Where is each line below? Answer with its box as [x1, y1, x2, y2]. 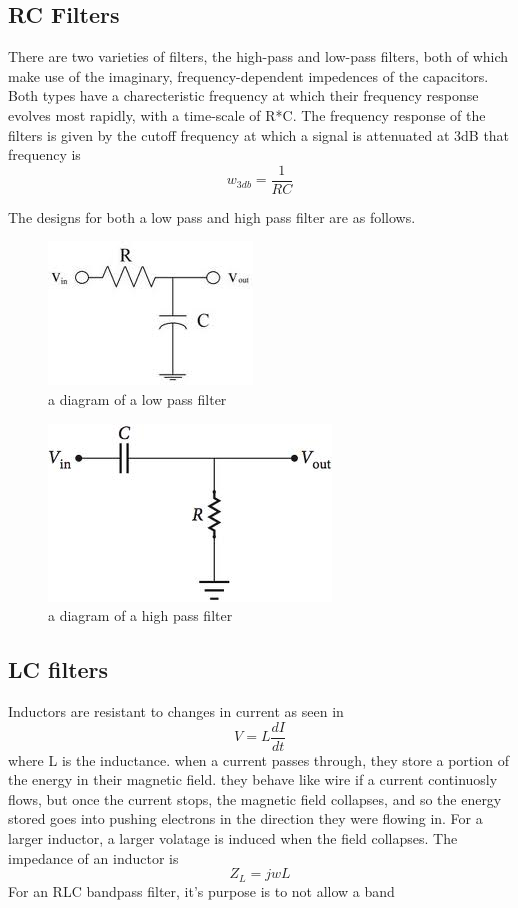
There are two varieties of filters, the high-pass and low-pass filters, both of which [8, 46, 509, 67]
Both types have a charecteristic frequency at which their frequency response [8, 85, 479, 106]
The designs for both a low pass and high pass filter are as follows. [8, 206, 416, 227]
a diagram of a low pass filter [48, 389, 227, 410]
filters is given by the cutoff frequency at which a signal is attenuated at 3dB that [8, 124, 510, 145]
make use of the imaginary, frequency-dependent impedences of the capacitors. [8, 65, 489, 86]
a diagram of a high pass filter [48, 605, 233, 626]
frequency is [8, 144, 81, 165]
